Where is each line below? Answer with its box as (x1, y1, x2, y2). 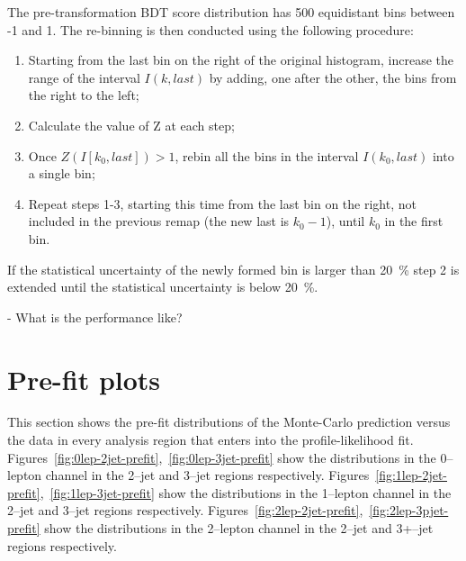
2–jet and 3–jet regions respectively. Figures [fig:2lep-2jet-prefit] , (7, 501, 363, 520)
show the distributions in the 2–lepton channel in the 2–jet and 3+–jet (44, 519, 434, 537)
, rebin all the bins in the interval (175, 146, 359, 165)
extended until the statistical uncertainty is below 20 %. (7, 277, 318, 296)
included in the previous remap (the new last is (28, 212, 290, 231)
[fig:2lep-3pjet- (369, 501, 449, 520)
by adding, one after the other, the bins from (209, 68, 457, 86)
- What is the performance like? (7, 307, 183, 326)
